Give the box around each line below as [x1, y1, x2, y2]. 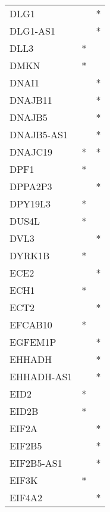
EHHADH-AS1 [10, 370, 73, 383]
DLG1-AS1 [10, 24, 56, 38]
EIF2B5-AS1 [10, 456, 62, 470]
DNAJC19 [10, 145, 53, 159]
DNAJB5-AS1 [10, 128, 68, 141]
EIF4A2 [10, 491, 43, 504]
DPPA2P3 [10, 179, 52, 193]
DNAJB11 [10, 93, 52, 107]
